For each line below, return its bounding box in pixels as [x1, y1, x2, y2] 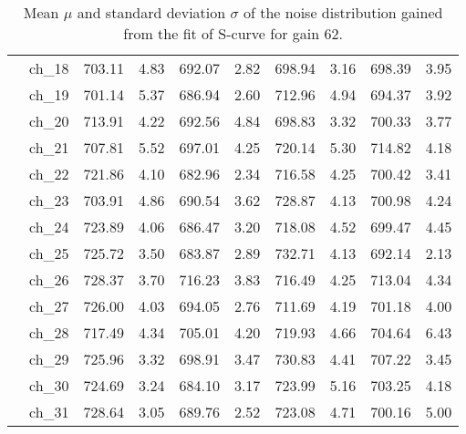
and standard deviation [77, 2, 226, 23]
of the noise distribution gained [243, 2, 443, 23]
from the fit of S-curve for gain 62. [123, 23, 343, 44]
